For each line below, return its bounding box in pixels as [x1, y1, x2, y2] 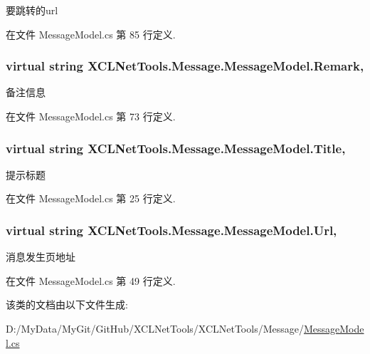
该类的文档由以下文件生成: [6, 297, 128, 312]
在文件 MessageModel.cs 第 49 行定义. [6, 273, 176, 288]
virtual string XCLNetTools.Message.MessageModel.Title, [6, 139, 346, 157]
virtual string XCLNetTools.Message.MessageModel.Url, [6, 221, 337, 239]
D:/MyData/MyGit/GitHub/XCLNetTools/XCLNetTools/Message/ [6, 321, 304, 335]
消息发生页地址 [6, 249, 75, 264]
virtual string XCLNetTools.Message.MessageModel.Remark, [6, 57, 364, 75]
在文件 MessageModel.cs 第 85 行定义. [6, 26, 176, 41]
